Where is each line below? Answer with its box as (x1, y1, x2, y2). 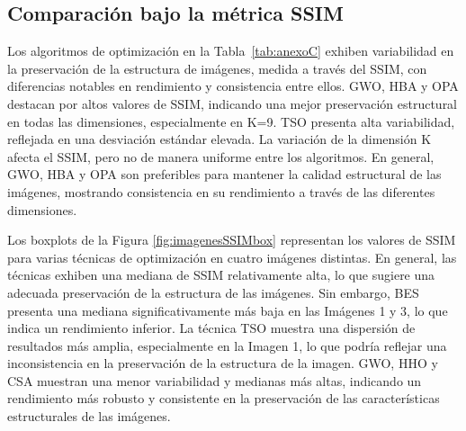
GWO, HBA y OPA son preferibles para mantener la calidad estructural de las (7, 165, 442, 184)
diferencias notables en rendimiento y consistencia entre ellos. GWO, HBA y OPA (7, 76, 459, 95)
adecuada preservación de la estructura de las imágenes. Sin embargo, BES (7, 283, 419, 301)
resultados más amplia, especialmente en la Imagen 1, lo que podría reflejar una (7, 336, 447, 355)
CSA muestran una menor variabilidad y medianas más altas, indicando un (7, 371, 422, 390)
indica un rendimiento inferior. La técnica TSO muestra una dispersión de (7, 319, 416, 337)
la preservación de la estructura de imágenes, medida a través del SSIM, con (7, 58, 427, 77)
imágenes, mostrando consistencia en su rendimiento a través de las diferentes (7, 182, 435, 201)
